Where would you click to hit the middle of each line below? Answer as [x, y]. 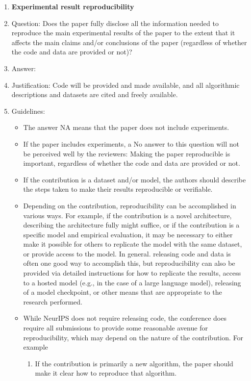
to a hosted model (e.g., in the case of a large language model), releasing [132, 282]
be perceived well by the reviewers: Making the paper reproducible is [127, 153]
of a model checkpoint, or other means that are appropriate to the [123, 292]
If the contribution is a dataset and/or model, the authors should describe [135, 179]
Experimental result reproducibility [73, 6]
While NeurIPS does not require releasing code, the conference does [125, 318]
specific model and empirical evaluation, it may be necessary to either [128, 234]
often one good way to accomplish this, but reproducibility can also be [129, 263]
